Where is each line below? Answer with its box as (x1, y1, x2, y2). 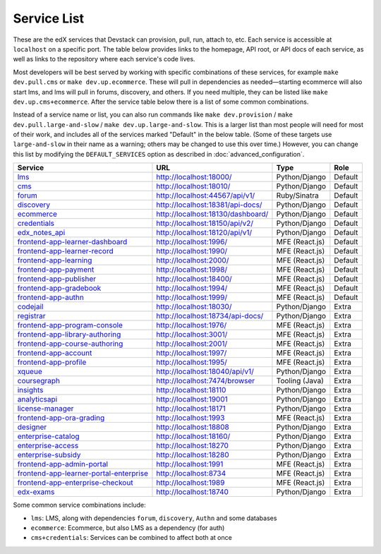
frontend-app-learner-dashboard (17, 237, 128, 247)
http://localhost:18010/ (156, 181, 231, 191)
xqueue (17, 367, 42, 377)
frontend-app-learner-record (17, 246, 114, 256)
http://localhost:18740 (156, 487, 229, 497)
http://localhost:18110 (156, 385, 226, 395)
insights (17, 385, 44, 395)
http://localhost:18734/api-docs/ (156, 311, 264, 321)
